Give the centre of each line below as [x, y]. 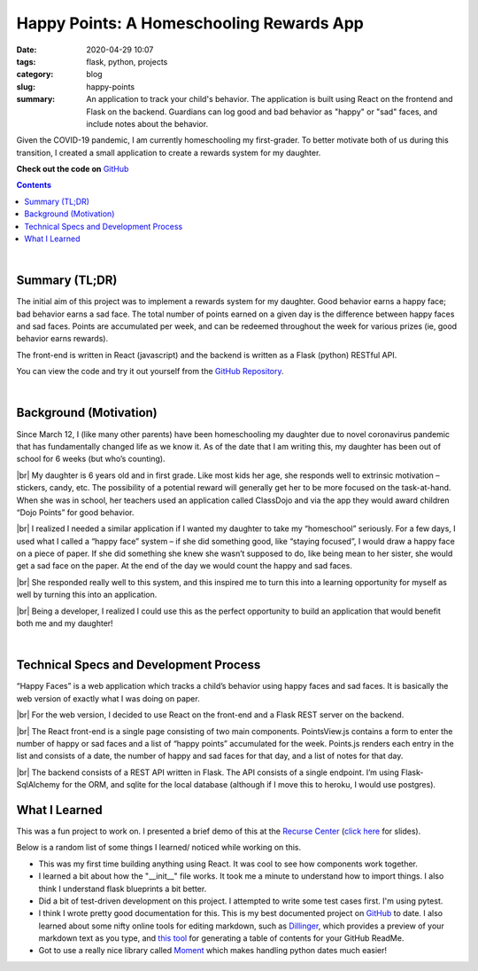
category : [35, 74]
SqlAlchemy [39, 785]
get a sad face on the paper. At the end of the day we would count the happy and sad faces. [185, 566]
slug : [26, 86]
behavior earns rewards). [62, 339]
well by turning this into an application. [87, 595]
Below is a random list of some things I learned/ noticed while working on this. [159, 848]
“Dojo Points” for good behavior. [75, 512]
